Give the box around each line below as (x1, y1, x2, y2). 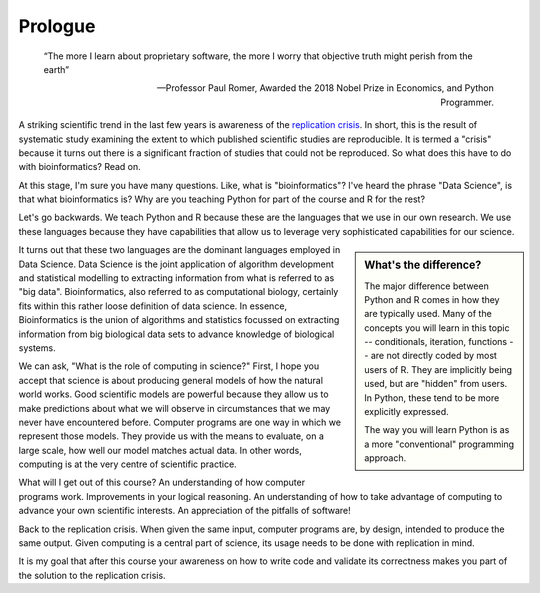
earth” (43, 63, 70, 75)
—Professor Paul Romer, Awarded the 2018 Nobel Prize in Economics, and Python (156, 82, 494, 94)
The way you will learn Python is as (364, 424, 510, 436)
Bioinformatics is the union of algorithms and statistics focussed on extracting (18, 314, 340, 326)
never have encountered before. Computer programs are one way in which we (18, 416, 342, 428)
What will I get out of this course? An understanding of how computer (18, 476, 305, 489)
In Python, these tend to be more (364, 391, 500, 404)
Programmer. (440, 96, 494, 108)
